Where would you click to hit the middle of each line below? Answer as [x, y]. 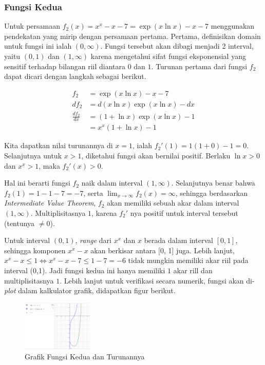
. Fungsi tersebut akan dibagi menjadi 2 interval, [177, 46]
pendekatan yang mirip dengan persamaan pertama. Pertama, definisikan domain [132, 36]
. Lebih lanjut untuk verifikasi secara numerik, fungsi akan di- [157, 280]
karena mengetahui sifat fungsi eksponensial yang [168, 56]
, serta [93, 192]
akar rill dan [193, 270]
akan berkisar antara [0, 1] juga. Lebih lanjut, [163, 250]
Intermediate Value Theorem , [50, 203]
